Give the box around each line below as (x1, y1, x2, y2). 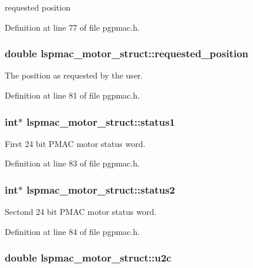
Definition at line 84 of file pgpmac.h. (5, 225, 140, 237)
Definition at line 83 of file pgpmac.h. (5, 157, 140, 169)
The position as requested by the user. (5, 69, 143, 81)
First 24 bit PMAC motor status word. (5, 137, 146, 149)
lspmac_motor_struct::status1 (26, 114, 175, 129)
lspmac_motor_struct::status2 (26, 182, 175, 197)
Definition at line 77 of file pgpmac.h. (5, 21, 140, 33)
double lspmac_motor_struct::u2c (5, 250, 172, 265)
